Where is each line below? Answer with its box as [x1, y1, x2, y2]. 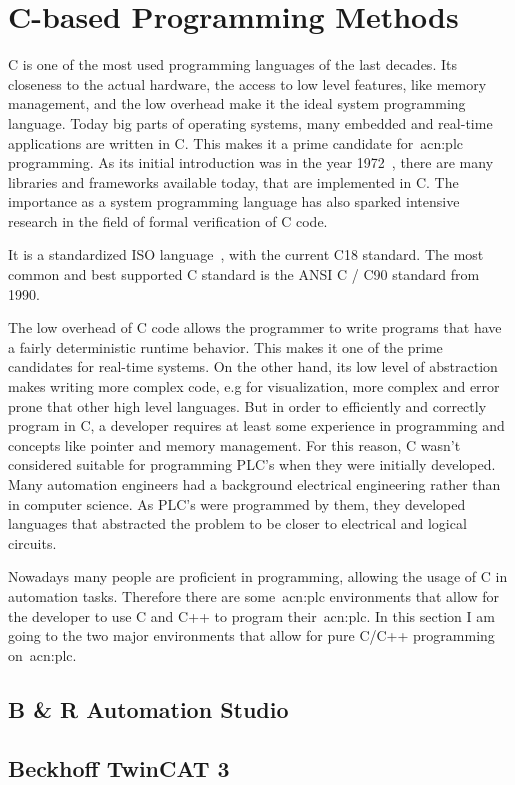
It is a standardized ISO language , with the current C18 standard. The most [8, 244, 484, 265]
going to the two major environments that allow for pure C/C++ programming [8, 625, 495, 646]
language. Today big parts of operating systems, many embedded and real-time [8, 112, 493, 133]
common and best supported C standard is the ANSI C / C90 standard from [8, 264, 480, 285]
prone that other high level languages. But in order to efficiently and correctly [8, 395, 487, 416]
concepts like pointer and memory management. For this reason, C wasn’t [8, 434, 461, 455]
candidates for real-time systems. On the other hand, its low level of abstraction [8, 356, 498, 377]
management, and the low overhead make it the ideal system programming [8, 93, 466, 114]
